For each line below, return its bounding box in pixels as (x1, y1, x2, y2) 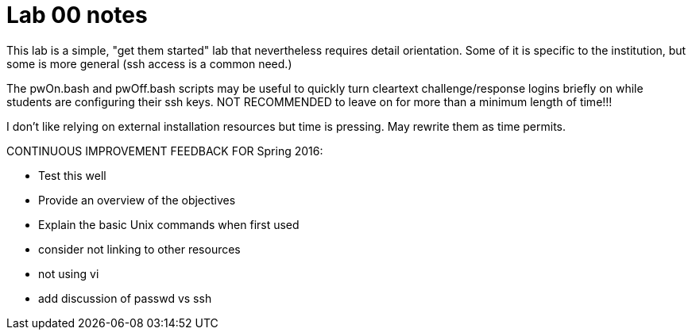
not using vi (38, 266, 99, 281)
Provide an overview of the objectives (38, 193, 236, 207)
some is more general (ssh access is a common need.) (6, 56, 292, 71)
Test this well (38, 168, 106, 182)
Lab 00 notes (6, 2, 148, 29)
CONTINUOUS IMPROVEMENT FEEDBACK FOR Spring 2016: (6, 143, 323, 158)
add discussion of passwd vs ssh (38, 291, 212, 305)
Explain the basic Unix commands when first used (38, 217, 300, 231)
